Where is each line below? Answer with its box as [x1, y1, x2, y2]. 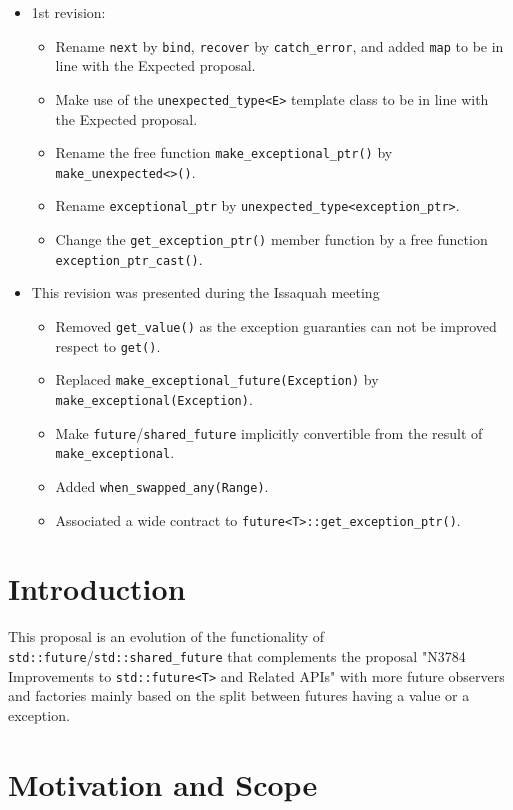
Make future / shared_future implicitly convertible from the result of [55, 422, 483, 443]
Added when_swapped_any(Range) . [55, 475, 269, 496]
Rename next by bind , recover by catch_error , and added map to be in [55, 35, 504, 56]
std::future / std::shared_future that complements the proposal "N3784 [8, 645, 466, 666]
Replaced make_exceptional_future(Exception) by [55, 369, 379, 390]
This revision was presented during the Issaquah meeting [31, 282, 380, 303]
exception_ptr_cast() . [55, 248, 203, 269]
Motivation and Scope [8, 763, 318, 804]
